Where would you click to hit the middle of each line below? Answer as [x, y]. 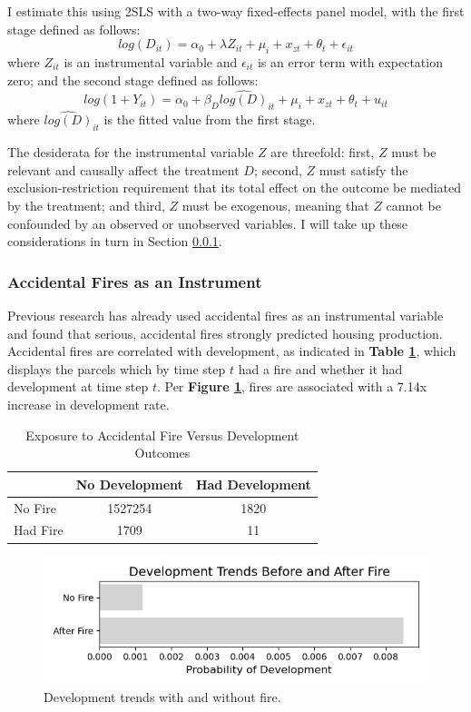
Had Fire [39, 530]
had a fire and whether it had [320, 368]
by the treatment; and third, [86, 205]
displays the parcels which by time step [117, 368]
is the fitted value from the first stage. [210, 119]
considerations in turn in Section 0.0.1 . [115, 241]
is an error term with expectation [350, 61]
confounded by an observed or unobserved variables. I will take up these [208, 223]
